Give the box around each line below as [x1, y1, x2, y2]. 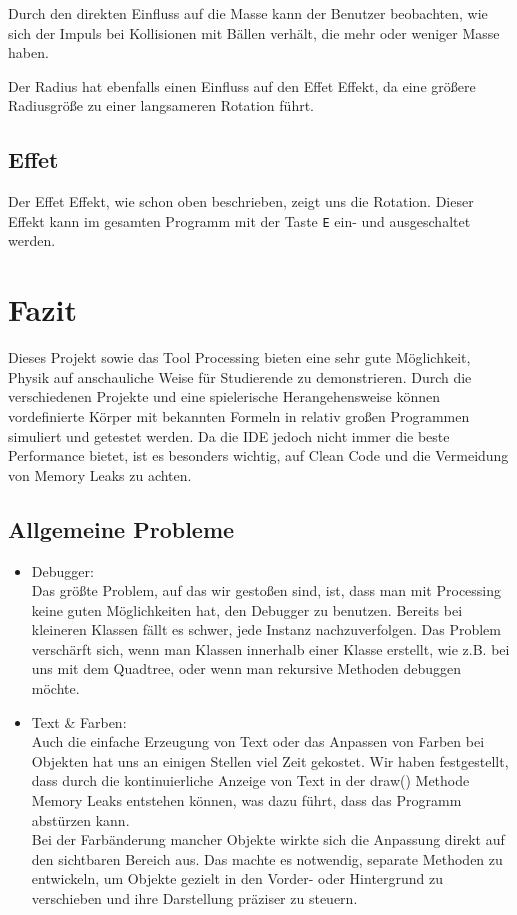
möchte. [31, 678, 80, 699]
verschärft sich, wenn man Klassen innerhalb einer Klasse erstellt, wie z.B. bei [31, 638, 510, 659]
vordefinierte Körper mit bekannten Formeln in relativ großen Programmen [8, 405, 470, 426]
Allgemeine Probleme [8, 513, 235, 544]
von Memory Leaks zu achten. [8, 464, 192, 485]
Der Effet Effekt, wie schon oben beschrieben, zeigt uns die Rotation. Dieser [8, 191, 474, 212]
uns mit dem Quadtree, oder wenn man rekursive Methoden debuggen [31, 658, 462, 679]
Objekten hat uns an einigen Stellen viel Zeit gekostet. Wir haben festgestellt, [31, 750, 509, 771]
